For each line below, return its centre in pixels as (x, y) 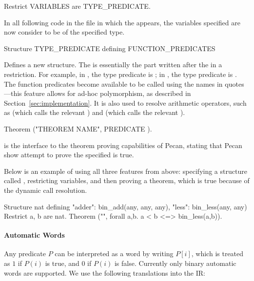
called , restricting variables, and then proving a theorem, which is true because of (127, 180)
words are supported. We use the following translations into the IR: (105, 272)
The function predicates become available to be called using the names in (113, 84)
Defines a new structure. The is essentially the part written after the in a (113, 65)
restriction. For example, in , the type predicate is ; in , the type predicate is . (120, 74)
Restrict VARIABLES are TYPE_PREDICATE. (77, 6)
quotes (234, 84)
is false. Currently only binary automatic (175, 263)
